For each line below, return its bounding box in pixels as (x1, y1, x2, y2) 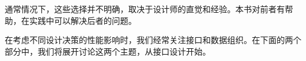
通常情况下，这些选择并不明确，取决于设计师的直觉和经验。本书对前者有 (5, 3, 285, 15)
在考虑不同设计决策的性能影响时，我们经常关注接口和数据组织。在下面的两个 (5, 34, 301, 46)
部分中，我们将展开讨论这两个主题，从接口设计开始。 (5, 45, 211, 57)
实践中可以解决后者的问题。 (29, 14, 137, 26)
